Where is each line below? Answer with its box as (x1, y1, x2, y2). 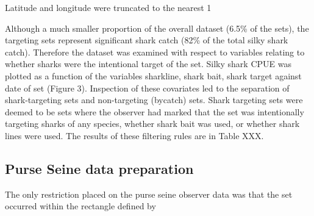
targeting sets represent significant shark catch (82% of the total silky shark (5, 34, 288, 46)
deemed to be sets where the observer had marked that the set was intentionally (5, 105, 304, 118)
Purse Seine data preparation (5, 159, 194, 178)
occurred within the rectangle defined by (5, 200, 156, 212)
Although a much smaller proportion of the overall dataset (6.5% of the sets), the (5, 21, 309, 34)
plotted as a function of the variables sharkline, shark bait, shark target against (5, 69, 302, 82)
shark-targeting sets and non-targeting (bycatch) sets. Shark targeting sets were (5, 93, 303, 106)
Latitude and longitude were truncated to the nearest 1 (5, 1, 212, 13)
